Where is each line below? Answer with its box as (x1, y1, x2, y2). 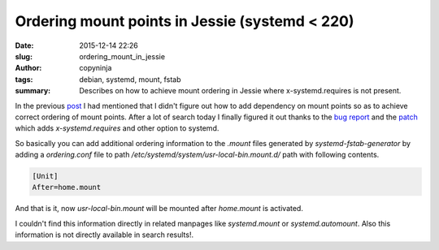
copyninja (79, 63, 112, 73)
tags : (15, 74, 33, 84)
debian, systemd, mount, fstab (79, 74, 181, 84)
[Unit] (32, 171, 59, 181)
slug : (15, 51, 33, 61)
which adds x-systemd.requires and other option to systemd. (15, 123, 219, 133)
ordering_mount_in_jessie (79, 51, 166, 61)
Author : (15, 63, 42, 73)
